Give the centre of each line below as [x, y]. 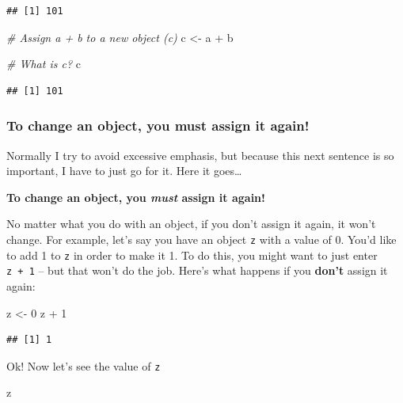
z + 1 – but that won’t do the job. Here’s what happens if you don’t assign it [197, 270]
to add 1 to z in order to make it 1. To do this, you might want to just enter [192, 255]
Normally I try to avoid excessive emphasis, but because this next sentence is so [200, 155]
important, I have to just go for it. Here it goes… [124, 171]
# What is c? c [44, 64]
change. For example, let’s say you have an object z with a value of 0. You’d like [201, 239]
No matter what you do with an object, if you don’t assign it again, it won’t [191, 224]
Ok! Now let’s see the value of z [84, 365]
